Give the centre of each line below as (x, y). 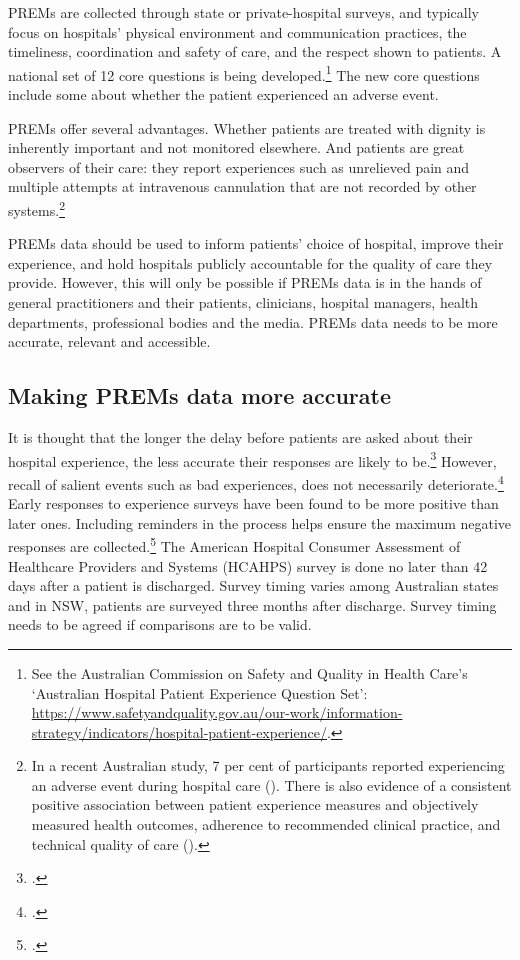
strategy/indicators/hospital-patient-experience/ (179, 731)
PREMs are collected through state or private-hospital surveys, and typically (243, 12)
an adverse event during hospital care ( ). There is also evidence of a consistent (271, 784)
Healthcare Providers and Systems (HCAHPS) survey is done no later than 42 (248, 565)
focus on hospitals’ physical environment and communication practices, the (237, 31)
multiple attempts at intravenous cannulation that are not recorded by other (242, 186)
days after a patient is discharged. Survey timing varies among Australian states (253, 585)
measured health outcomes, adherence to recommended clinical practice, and (266, 824)
